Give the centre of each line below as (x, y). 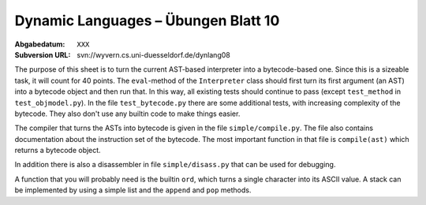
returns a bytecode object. (58, 151)
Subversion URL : (43, 54)
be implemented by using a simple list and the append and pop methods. (133, 190)
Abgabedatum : (40, 44)
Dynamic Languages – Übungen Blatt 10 (147, 20)
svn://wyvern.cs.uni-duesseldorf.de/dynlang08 (153, 54)
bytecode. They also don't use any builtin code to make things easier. (127, 114)
